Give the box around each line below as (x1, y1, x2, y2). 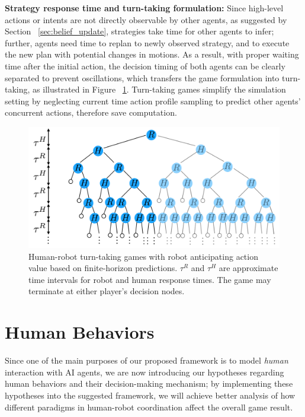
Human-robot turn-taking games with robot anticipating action (28, 250, 258, 262)
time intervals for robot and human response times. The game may (28, 273, 271, 285)
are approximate (219, 262, 278, 274)
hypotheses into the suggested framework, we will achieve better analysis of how (5, 389, 296, 401)
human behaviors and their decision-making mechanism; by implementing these (5, 377, 293, 390)
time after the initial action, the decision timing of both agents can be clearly (5, 59, 285, 72)
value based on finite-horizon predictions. (28, 262, 178, 274)
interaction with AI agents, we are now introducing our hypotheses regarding (5, 365, 284, 378)
